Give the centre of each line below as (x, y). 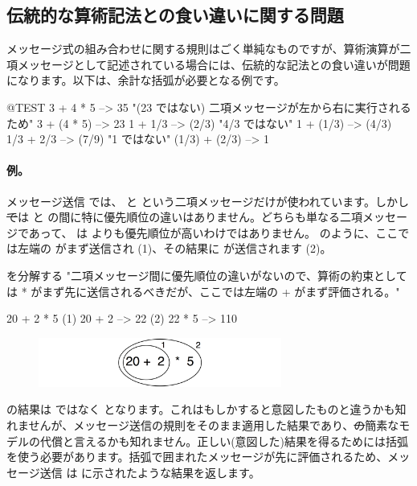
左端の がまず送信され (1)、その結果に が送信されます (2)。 (174, 248)
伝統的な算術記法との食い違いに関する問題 (175, 15)
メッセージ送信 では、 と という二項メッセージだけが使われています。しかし (208, 201)
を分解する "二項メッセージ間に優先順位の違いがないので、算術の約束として (207, 275)
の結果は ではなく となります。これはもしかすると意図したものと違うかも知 (206, 409)
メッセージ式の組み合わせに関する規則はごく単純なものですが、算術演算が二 (209, 49)
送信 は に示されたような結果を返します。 (150, 472)
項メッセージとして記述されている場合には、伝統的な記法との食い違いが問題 (208, 64)
